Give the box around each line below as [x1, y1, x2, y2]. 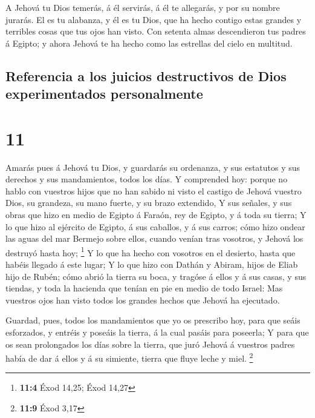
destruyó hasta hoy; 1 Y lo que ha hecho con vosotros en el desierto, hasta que [5, 244, 296, 259]
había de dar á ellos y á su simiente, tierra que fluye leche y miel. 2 [5, 350, 253, 364]
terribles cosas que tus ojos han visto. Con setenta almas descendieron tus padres [5, 25, 306, 38]
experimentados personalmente [5, 84, 203, 103]
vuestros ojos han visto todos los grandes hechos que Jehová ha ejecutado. [5, 293, 280, 306]
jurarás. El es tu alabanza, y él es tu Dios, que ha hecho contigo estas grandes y [5, 13, 302, 25]
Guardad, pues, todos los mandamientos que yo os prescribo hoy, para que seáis [5, 314, 300, 327]
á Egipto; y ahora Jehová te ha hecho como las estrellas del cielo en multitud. [5, 36, 293, 49]
